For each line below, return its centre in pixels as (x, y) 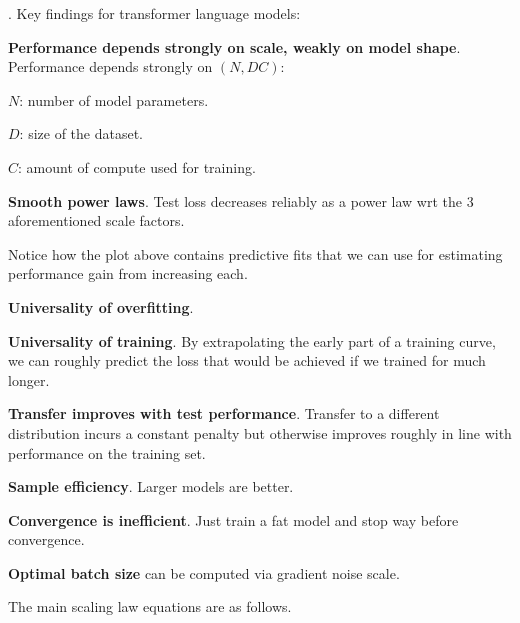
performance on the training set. (107, 452)
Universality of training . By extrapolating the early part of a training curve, (252, 340)
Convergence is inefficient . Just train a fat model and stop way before (233, 519)
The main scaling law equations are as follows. (150, 606)
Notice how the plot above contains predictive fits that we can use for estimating (255, 253)
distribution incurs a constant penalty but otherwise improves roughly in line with (260, 432)
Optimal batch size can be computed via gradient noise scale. (204, 572)
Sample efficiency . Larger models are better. (151, 486)
